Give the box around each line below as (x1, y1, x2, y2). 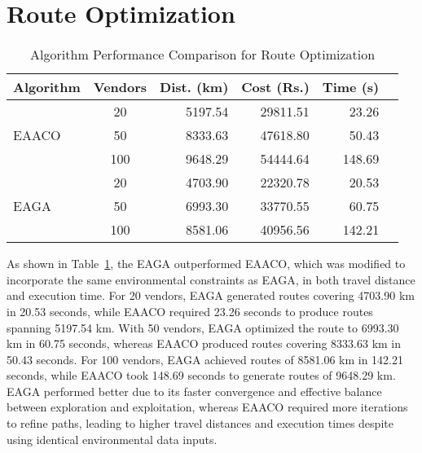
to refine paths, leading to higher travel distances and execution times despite (7, 415, 393, 432)
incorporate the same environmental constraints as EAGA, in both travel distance (7, 270, 415, 288)
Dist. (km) (160, 77, 229, 97)
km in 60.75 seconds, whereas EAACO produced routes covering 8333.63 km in (7, 335, 402, 352)
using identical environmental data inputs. (7, 430, 218, 447)
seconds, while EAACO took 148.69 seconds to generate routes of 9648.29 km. (7, 367, 396, 384)
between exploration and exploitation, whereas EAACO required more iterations (7, 398, 408, 416)
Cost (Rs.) (241, 77, 310, 97)
